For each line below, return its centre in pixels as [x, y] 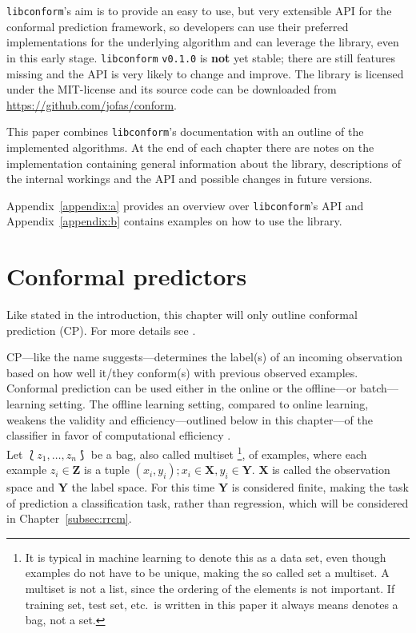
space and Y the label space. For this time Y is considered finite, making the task [208, 487]
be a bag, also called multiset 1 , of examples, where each [229, 452]
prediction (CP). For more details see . [101, 330]
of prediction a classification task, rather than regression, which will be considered [208, 502]
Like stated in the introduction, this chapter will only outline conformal [182, 315]
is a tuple [107, 470]
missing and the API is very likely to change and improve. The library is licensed [205, 73]
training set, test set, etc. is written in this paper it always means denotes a [212, 604]
